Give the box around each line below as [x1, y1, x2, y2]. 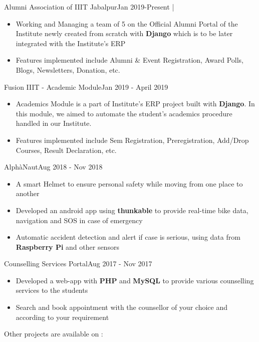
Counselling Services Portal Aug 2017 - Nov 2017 [4, 258, 152, 269]
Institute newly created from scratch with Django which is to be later [16, 28, 233, 39]
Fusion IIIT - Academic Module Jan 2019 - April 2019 [4, 81, 168, 92]
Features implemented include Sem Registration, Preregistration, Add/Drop [16, 134, 249, 145]
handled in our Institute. [16, 118, 92, 128]
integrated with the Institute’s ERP [16, 38, 126, 48]
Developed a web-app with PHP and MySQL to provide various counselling [16, 275, 254, 285]
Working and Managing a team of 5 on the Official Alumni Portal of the [16, 18, 238, 29]
